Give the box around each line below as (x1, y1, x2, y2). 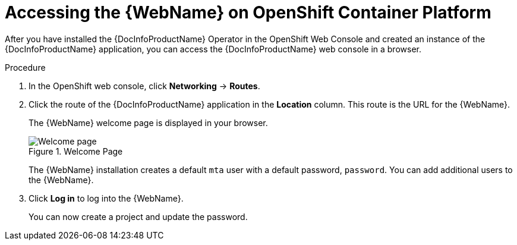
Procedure (5, 62, 46, 73)
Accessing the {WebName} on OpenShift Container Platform (5, 2, 491, 23)
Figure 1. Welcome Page (29, 146, 123, 156)
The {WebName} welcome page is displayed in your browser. (29, 117, 268, 128)
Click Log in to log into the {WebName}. (29, 193, 184, 203)
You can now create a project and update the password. (29, 211, 248, 222)
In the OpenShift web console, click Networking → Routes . (29, 80, 260, 91)
